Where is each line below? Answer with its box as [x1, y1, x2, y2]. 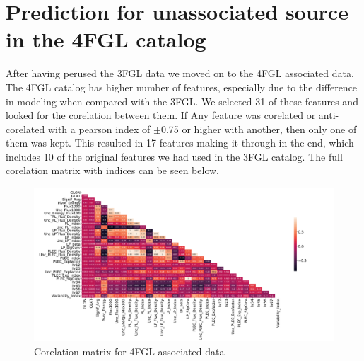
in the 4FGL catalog [6, 25, 206, 54]
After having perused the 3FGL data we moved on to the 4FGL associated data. [6, 66, 354, 81]
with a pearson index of [47, 121, 151, 136]
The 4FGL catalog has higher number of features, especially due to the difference [6, 79, 358, 94]
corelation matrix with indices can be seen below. [6, 163, 219, 178]
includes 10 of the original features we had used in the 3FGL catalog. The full [6, 149, 343, 164]
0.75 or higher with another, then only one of [160, 121, 357, 136]
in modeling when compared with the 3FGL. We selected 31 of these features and [6, 93, 358, 108]
